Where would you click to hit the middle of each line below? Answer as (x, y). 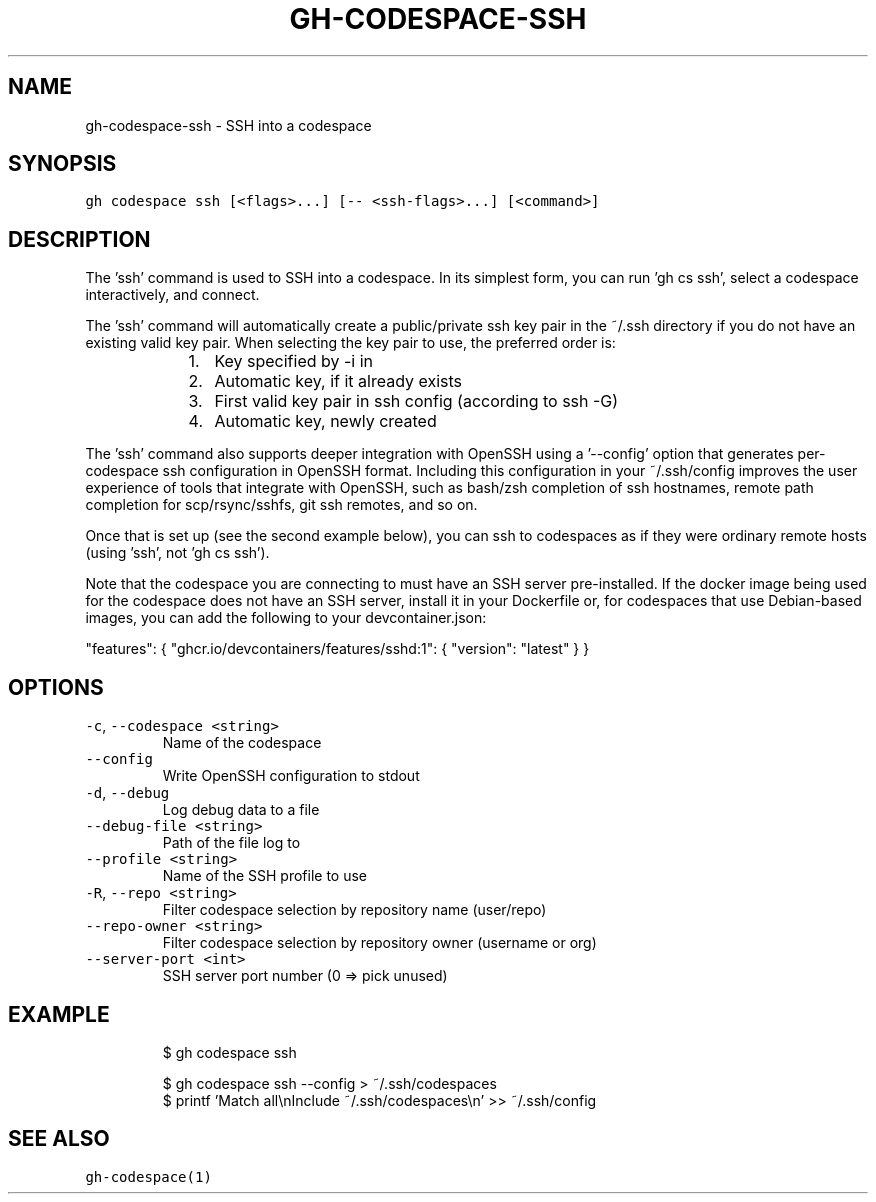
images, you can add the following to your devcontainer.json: (286, 618)
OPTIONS (56, 687)
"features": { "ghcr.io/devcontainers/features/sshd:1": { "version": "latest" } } (337, 649)
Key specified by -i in (294, 361)
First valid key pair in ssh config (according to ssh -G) (416, 401)
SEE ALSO (59, 1139)
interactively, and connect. (172, 295)
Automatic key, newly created (325, 421)
